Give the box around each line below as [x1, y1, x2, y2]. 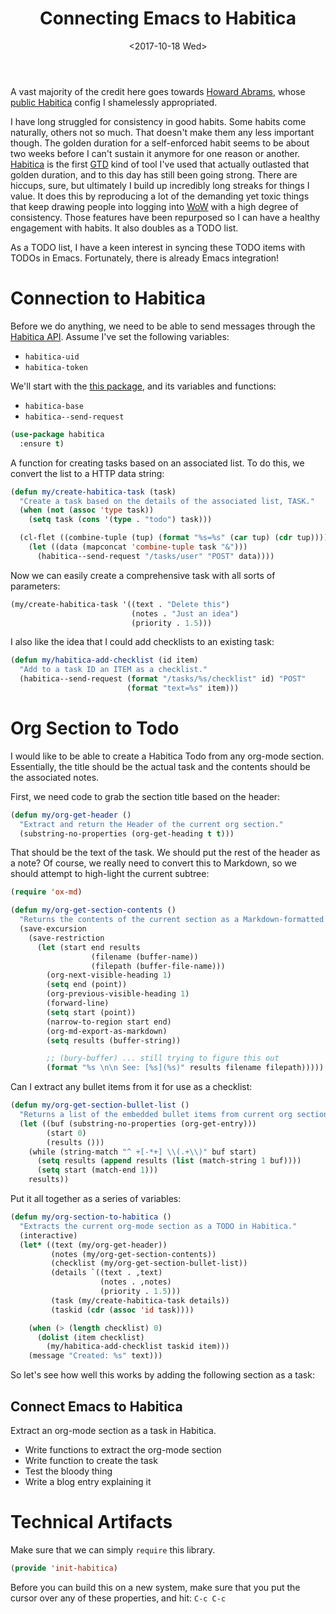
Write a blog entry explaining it [24, 1476, 152, 1487]
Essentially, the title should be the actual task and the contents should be [10, 760, 311, 772]
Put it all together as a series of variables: [10, 1193, 182, 1205]
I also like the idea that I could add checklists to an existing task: [10, 636, 275, 648]
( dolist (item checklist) [36, 1332, 145, 1342]
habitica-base [24, 401, 84, 411]
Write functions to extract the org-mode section [24, 1444, 222, 1456]
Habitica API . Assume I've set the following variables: [10, 330, 230, 342]
